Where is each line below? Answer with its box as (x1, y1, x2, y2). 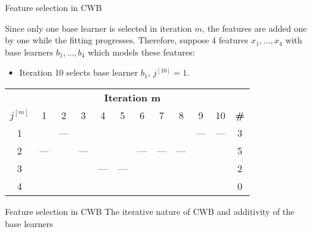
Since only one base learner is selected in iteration (5, 21, 192, 34)
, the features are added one (202, 21, 307, 34)
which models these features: (87, 45, 195, 58)
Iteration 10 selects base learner (19, 66, 138, 79)
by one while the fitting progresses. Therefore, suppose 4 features (5, 34, 248, 46)
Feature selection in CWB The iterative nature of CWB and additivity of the (5, 205, 295, 217)
